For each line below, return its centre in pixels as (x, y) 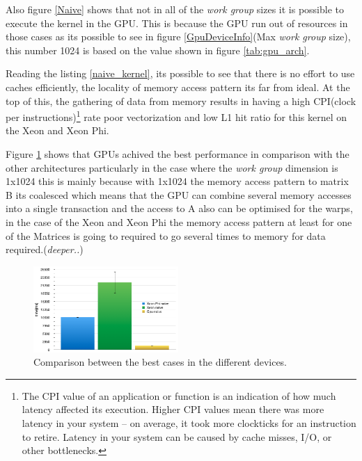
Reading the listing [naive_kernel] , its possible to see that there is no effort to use (180, 73)
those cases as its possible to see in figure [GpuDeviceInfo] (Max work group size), (178, 37)
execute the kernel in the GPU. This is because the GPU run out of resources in (177, 23)
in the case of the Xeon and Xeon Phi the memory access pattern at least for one (179, 221)
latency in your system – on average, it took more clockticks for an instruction (189, 423)
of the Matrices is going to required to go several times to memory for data (166, 235)
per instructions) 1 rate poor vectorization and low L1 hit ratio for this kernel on (176, 116)
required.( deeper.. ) (45, 249)
